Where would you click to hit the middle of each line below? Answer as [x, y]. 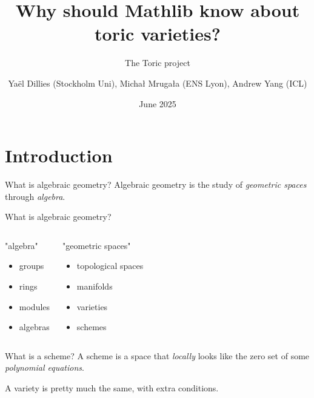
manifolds [95, 286]
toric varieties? [158, 34]
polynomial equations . [45, 367]
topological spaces [110, 266]
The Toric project [158, 63]
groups [32, 266]
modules [35, 306]
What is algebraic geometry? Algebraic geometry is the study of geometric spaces [156, 184]
